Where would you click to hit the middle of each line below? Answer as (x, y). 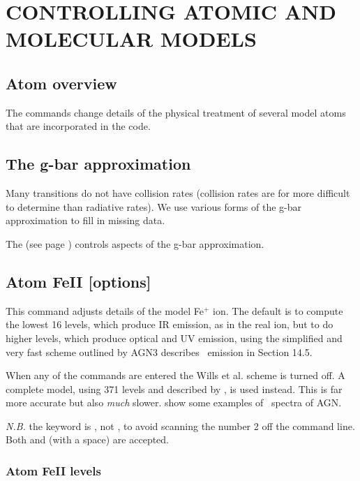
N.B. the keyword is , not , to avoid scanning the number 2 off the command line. (180, 425)
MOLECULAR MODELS (131, 39)
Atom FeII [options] (78, 281)
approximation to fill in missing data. (85, 220)
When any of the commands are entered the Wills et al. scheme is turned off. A (175, 375)
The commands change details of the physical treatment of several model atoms (176, 112)
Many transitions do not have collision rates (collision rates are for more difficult (178, 193)
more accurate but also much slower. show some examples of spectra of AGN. (174, 402)
